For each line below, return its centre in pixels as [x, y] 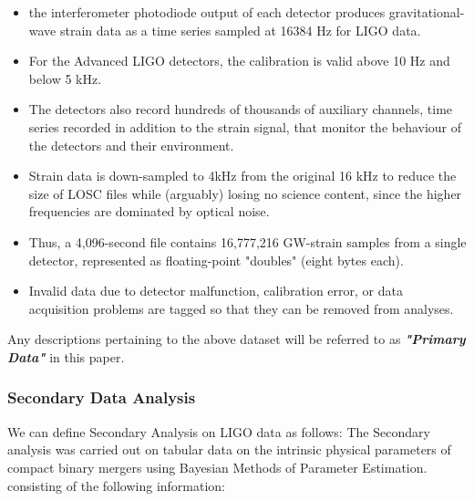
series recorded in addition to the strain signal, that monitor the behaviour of [245, 126]
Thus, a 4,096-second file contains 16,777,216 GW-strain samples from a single [247, 241]
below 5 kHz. [65, 78]
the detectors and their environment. [131, 145]
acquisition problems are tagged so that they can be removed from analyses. [241, 308]
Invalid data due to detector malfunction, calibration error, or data [216, 291]
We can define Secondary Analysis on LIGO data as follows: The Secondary [219, 431]
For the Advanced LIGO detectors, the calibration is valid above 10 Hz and [239, 61]
